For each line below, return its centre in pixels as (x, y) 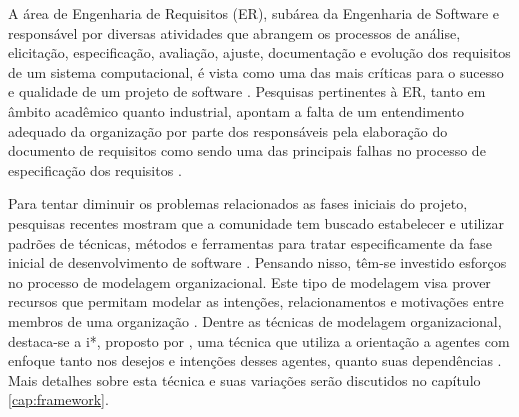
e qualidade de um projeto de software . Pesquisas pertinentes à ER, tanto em (247, 91)
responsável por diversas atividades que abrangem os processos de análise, (234, 32)
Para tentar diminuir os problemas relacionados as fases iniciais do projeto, (238, 203)
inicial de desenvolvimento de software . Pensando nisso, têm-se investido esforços (257, 262)
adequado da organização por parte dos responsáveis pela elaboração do (228, 130)
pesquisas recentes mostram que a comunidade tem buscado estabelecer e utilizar (256, 222)
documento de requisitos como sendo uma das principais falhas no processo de (247, 150)
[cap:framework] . (58, 399)
